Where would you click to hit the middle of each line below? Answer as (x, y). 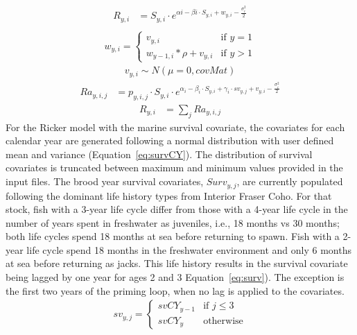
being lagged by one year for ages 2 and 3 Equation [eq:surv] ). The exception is (175, 277)
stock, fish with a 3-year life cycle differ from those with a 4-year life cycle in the (177, 209)
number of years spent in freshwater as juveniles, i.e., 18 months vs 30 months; (173, 222)
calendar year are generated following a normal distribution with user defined (170, 140)
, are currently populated (290, 181)
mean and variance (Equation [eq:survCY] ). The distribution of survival (159, 154)
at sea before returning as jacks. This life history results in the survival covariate (177, 263)
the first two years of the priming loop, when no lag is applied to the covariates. (175, 290)
